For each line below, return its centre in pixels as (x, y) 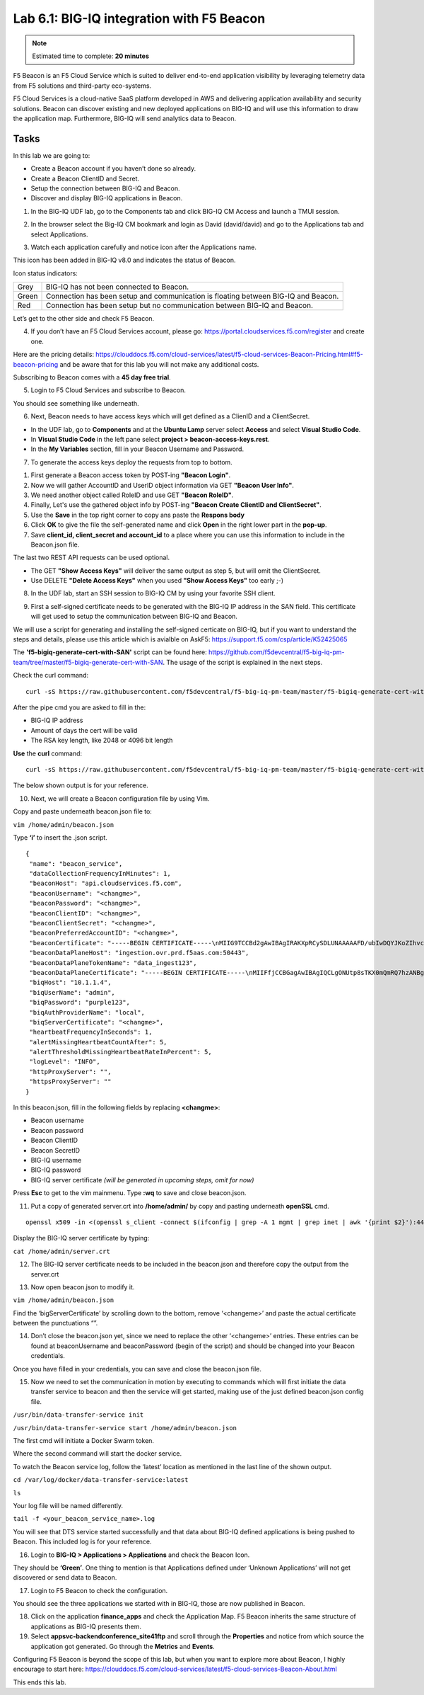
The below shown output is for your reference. (81, 785)
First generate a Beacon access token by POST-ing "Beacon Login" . (131, 475)
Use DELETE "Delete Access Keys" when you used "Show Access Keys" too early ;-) (157, 581)
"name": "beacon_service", (76, 863)
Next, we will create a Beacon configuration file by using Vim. (120, 798)
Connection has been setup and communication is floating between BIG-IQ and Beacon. (193, 296)
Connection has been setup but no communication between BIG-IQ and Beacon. (180, 306)
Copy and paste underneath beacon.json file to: (82, 811)
